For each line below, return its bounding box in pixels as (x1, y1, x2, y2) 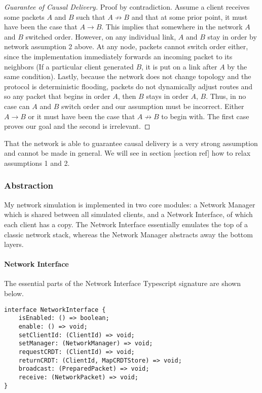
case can (4, 100, 30, 111)
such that (76, 11, 105, 22)
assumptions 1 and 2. (4, 157, 70, 168)
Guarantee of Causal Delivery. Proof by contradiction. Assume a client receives (4, 2, 250, 12)
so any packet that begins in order (4, 91, 110, 101)
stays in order (146, 91, 189, 101)
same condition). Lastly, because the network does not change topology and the (4, 71, 251, 82)
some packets (4, 11, 45, 22)
